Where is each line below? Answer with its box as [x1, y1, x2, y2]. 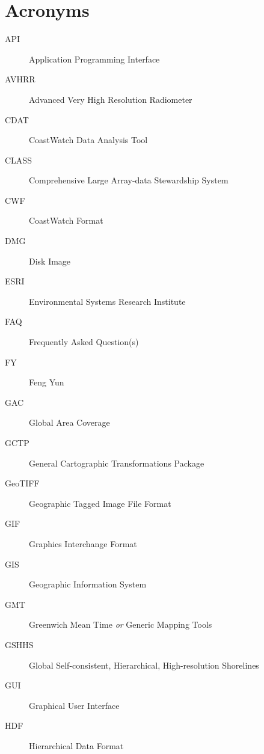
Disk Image [29, 254, 71, 267]
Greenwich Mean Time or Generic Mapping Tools [29, 618, 212, 631]
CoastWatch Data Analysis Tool [29, 133, 148, 146]
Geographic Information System [29, 578, 147, 590]
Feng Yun [29, 376, 64, 388]
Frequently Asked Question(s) [29, 336, 139, 348]
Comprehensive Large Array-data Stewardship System [29, 174, 229, 186]
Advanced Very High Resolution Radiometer [29, 93, 192, 105]
